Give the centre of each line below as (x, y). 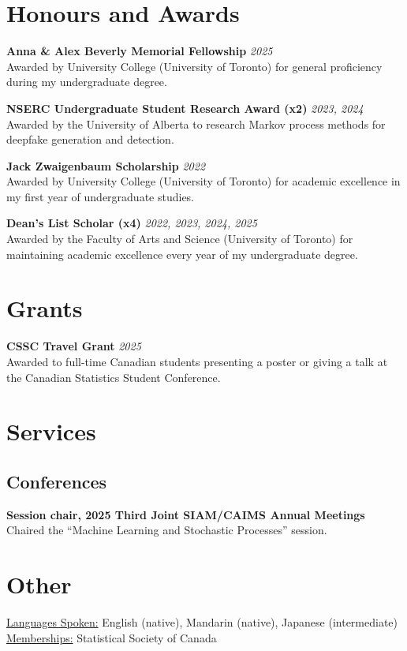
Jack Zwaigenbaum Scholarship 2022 (106, 165)
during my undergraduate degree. (87, 82)
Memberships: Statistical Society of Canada (112, 637)
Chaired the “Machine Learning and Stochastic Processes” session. (167, 530)
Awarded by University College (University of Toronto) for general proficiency (194, 66)
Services (51, 431)
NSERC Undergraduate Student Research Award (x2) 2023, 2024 (185, 108)
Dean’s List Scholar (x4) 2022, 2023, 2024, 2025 (132, 223)
